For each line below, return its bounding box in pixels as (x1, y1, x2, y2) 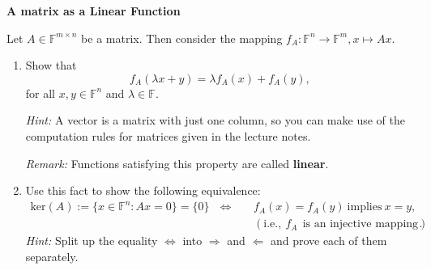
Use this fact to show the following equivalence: (25, 182, 261, 199)
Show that (25, 57, 77, 74)
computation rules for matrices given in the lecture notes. (25, 127, 311, 144)
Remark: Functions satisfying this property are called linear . (25, 154, 329, 171)
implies (347, 201, 382, 213)
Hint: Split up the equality (25, 232, 158, 249)
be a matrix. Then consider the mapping (81, 29, 283, 46)
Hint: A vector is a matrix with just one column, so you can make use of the (25, 112, 405, 129)
